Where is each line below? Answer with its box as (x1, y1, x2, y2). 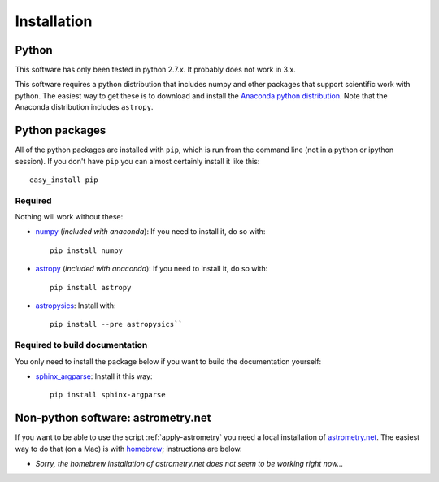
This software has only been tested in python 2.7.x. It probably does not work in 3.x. (15, 65, 296, 75)
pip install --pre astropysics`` (50, 319, 183, 329)
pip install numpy (50, 245, 124, 255)
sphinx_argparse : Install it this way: (35, 371, 153, 381)
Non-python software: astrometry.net (15, 411, 211, 425)
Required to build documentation (15, 340, 148, 351)
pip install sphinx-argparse (50, 390, 166, 400)
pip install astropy (50, 283, 132, 292)
